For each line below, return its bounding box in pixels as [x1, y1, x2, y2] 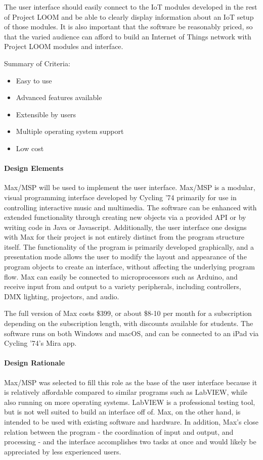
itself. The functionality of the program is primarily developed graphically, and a [4, 241, 254, 252]
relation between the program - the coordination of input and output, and [4, 426, 234, 437]
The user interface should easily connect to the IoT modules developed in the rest [4, 2, 257, 12]
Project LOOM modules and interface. [4, 41, 123, 52]
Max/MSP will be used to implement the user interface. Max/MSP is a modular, [4, 182, 255, 193]
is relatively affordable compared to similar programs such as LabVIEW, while [4, 387, 247, 397]
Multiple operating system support [16, 126, 124, 136]
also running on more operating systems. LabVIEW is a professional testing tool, [4, 396, 255, 407]
